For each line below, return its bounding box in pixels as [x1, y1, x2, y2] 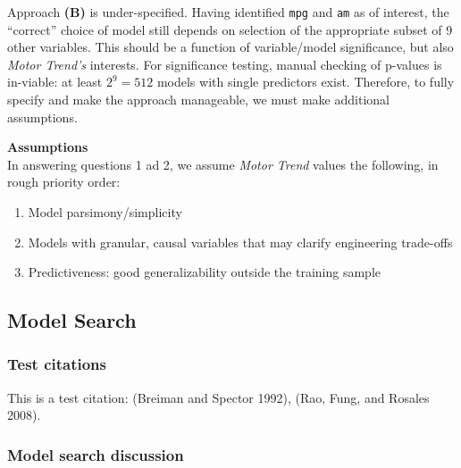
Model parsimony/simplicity [28, 203, 182, 221]
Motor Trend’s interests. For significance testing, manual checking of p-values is [7, 54, 442, 73]
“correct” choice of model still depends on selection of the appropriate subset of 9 [7, 20, 453, 38]
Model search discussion [7, 443, 184, 465]
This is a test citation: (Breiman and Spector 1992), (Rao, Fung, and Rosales [7, 388, 430, 406]
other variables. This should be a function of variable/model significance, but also [7, 38, 454, 56]
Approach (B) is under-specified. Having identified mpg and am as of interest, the [7, 3, 449, 21]
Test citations [7, 353, 106, 375]
